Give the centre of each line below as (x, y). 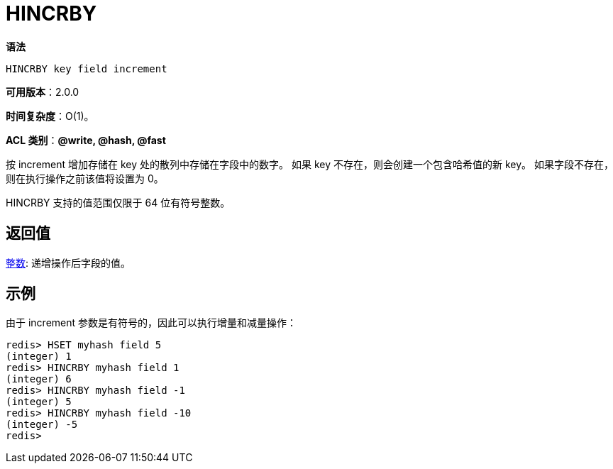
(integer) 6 (39, 379)
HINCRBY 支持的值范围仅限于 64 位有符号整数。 (118, 202)
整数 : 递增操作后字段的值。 (68, 263)
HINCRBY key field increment (87, 68)
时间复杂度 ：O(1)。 (50, 116)
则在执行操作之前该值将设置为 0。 (85, 178)
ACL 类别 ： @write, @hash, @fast (86, 140)
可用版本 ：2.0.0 (43, 92)
